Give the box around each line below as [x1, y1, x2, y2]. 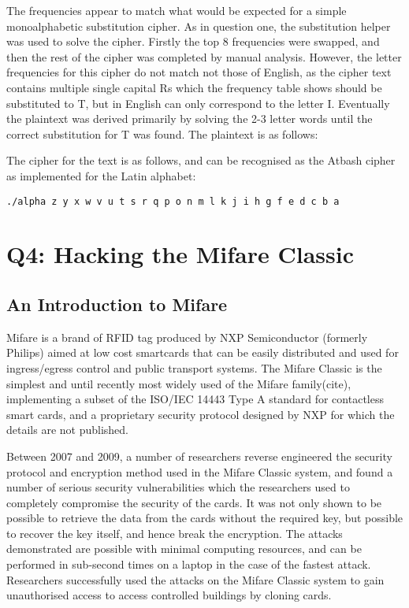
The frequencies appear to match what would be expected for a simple [6, 2, 347, 18]
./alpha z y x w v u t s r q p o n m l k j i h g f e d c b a [6, 195, 340, 207]
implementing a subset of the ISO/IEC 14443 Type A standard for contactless [6, 391, 384, 407]
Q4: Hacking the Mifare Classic [6, 238, 355, 270]
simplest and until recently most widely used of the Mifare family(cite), [6, 375, 351, 391]
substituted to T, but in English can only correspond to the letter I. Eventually [6, 95, 390, 111]
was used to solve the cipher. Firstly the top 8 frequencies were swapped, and [6, 33, 380, 50]
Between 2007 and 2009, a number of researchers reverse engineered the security [6, 447, 392, 464]
